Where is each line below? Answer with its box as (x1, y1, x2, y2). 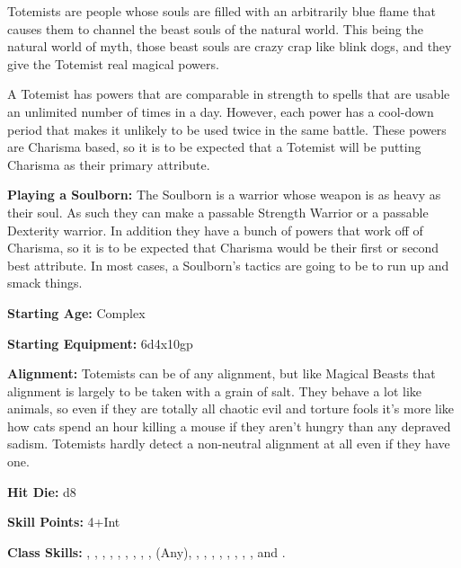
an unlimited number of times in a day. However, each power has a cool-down (7, 102, 434, 120)
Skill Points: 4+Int (7, 512, 120, 531)
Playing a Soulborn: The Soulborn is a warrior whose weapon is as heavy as (7, 185, 441, 204)
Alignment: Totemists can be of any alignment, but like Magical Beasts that (7, 364, 436, 383)
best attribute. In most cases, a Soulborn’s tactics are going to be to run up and (7, 255, 449, 274)
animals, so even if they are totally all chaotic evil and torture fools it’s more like (7, 399, 455, 418)
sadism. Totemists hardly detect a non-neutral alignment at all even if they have (7, 434, 450, 453)
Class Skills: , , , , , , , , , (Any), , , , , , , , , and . (7, 542, 286, 561)
